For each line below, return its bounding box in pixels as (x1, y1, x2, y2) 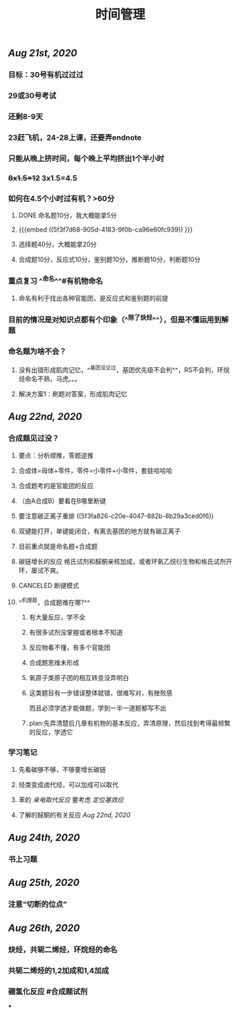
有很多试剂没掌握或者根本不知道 (28, 628, 123, 637)
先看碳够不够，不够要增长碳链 (18, 765, 106, 773)
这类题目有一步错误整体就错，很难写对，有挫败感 (28, 689, 173, 697)
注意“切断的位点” (8, 900, 68, 910)
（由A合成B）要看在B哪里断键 (18, 496, 106, 505)
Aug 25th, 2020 (8, 877, 80, 889)
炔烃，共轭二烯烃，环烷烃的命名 (8, 944, 118, 954)
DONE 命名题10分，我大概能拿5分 (18, 211, 117, 220)
